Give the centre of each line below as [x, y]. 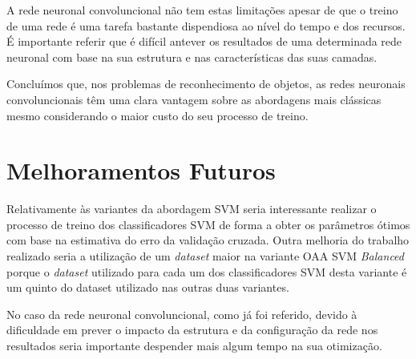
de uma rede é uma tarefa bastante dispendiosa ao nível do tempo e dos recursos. [206, 25]
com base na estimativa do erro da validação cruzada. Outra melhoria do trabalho [208, 240]
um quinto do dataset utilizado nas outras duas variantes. [148, 287]
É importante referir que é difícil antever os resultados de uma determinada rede [204, 41]
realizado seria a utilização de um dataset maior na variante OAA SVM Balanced [205, 256]
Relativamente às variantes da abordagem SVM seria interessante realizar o [192, 209]
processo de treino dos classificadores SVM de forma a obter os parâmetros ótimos [208, 224]
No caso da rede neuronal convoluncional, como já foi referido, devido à [182, 314]
